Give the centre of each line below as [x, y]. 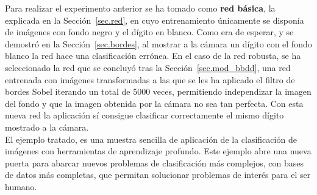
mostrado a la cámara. [47, 127]
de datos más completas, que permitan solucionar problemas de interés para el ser [158, 175]
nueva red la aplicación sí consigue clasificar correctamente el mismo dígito [144, 115]
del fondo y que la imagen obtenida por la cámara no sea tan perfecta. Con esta [154, 103]
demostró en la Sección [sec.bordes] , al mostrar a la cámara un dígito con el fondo [158, 43]
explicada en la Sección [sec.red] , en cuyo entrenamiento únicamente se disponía [155, 20]
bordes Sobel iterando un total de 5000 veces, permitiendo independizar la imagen [158, 91]
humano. [21, 186]
